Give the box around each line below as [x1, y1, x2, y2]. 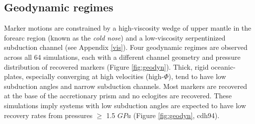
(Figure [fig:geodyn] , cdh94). [133, 110, 220, 120]
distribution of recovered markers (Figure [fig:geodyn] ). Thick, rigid [4, 61, 209, 72]
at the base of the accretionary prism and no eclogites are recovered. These [4, 90, 232, 101]
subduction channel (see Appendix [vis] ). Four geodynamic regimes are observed [4, 42, 248, 52]
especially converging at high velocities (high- [26, 71, 164, 82]
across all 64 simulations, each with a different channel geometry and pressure [4, 51, 241, 62]
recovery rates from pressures [4, 110, 93, 120]
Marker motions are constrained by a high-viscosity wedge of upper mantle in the [4, 23, 252, 33]
